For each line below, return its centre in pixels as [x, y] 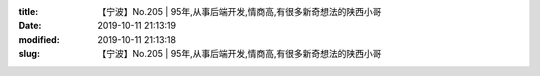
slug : [29, 54]
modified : [39, 39]
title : [28, 11]
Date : [30, 26]
